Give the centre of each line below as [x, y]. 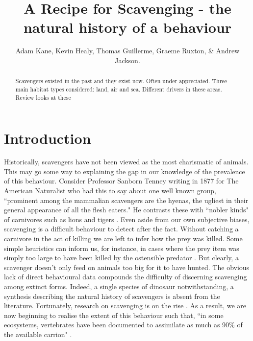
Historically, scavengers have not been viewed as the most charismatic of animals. [126, 162]
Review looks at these [43, 97]
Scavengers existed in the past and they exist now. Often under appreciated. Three [121, 81]
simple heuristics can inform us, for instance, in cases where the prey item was [122, 248]
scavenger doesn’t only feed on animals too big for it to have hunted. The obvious [127, 267]
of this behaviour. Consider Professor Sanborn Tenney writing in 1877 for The [121, 181]
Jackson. [127, 60]
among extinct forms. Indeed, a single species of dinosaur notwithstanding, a [119, 286]
